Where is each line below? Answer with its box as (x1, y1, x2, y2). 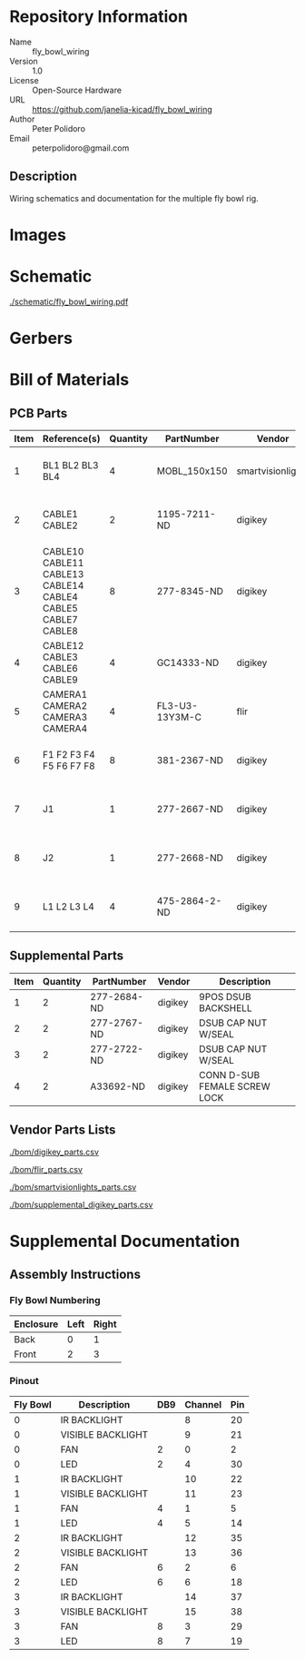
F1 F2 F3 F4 (42, 749, 95, 761)
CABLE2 (42, 519, 79, 532)
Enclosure (14, 1318, 59, 1330)
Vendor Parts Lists (9, 1123, 116, 1138)
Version (9, 55, 38, 66)
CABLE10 (42, 545, 84, 558)
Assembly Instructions (9, 1267, 141, 1282)
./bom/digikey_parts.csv (9, 1146, 100, 1157)
